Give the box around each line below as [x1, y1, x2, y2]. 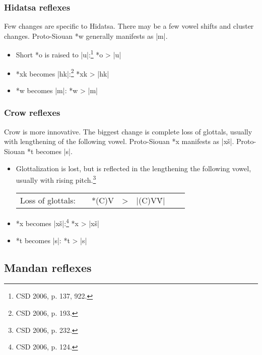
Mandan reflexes [4, 259, 92, 275]
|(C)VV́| [136, 194, 165, 206]
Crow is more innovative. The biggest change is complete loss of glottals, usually [4, 126, 252, 136]
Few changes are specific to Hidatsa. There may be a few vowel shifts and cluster [4, 21, 254, 31]
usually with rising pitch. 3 [16, 173, 96, 185]
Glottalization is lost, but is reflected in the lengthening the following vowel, [16, 163, 251, 173]
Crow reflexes [4, 106, 60, 119]
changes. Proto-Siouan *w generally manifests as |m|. [4, 30, 168, 41]
